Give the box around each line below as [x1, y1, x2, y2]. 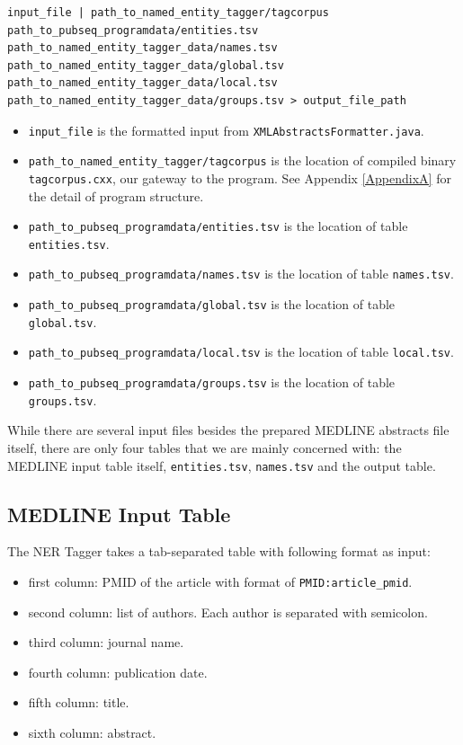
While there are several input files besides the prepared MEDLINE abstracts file [7, 421, 450, 439]
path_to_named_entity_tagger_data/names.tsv [7, 41, 278, 55]
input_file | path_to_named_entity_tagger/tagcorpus [7, 6, 329, 19]
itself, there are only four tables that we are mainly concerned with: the [7, 438, 402, 457]
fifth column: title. [28, 693, 129, 712]
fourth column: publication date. [28, 662, 208, 681]
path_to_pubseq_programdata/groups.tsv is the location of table [28, 373, 396, 392]
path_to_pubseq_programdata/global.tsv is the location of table [28, 295, 396, 314]
